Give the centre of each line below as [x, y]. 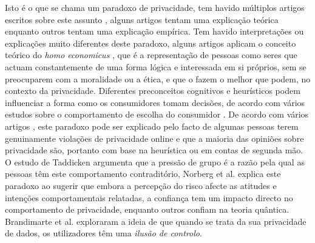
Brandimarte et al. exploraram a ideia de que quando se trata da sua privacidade [156, 221]
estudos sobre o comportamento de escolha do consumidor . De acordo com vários [157, 114]
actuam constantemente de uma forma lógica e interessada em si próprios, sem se [156, 66]
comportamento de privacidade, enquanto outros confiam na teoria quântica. [147, 209]
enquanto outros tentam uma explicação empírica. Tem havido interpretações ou [154, 31]
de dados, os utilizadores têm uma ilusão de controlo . [103, 233]
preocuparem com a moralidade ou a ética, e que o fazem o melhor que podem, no [158, 78]
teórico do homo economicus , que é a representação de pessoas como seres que [151, 55]
